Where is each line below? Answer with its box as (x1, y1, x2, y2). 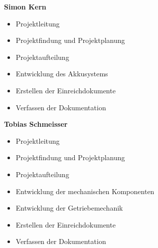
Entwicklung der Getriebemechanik (15, 203, 123, 213)
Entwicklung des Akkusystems (15, 68, 108, 79)
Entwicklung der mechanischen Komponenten (15, 186, 155, 196)
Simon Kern (4, 1, 46, 11)
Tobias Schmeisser (4, 119, 68, 129)
